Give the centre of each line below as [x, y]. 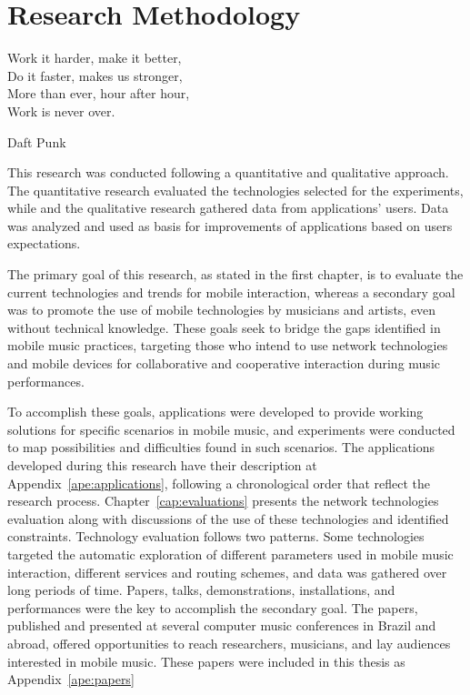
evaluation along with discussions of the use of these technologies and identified [228, 518]
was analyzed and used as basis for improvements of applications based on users [230, 225]
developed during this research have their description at [162, 465]
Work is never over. [61, 111]
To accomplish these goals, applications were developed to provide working [215, 412]
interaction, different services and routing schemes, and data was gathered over [227, 572]
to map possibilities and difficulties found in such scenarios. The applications [221, 447]
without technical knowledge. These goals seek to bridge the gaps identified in [224, 327]
